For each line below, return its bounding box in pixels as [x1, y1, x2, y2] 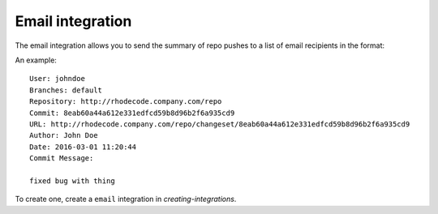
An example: [15, 55, 57, 65]
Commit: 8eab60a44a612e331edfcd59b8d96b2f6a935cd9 [29, 108, 235, 118]
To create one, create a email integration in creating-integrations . [15, 195, 237, 204]
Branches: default [29, 85, 103, 95]
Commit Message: [29, 154, 94, 163]
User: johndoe [29, 74, 85, 83]
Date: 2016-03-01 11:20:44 [29, 142, 137, 152]
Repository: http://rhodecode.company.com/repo [29, 97, 222, 106]
